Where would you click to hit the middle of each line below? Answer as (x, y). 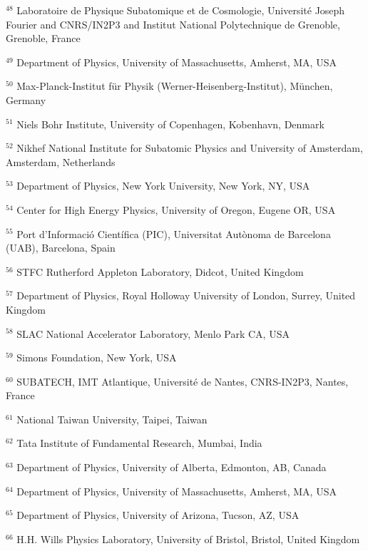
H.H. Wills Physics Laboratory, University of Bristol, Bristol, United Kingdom (188, 539)
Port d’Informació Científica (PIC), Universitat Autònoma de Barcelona (174, 233)
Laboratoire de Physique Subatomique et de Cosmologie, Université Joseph (181, 10)
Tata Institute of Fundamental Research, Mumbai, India (139, 443)
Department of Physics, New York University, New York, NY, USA (163, 186)
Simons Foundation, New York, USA (97, 357)
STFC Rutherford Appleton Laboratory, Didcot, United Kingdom (160, 271)
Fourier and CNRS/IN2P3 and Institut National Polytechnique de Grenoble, (173, 24)
